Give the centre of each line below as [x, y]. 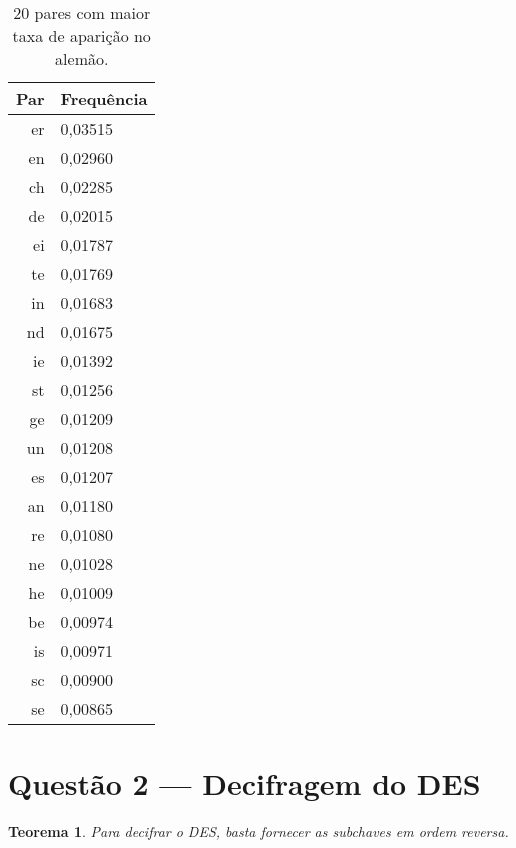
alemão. [82, 58]
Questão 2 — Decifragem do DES [244, 783]
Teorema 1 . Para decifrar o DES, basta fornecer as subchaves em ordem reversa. [258, 831]
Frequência [104, 98]
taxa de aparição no [81, 35]
